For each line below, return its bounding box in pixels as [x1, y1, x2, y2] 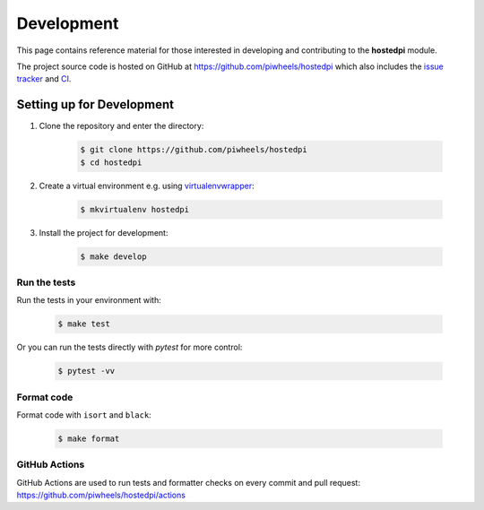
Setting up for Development [16, 97, 175, 112]
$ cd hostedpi [80, 157, 143, 168]
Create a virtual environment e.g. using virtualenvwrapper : [39, 180, 255, 191]
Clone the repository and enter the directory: [39, 121, 204, 132]
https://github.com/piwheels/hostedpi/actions [16, 489, 186, 501]
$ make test [57, 319, 111, 329]
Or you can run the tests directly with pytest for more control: [16, 341, 243, 353]
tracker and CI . [16, 73, 72, 84]
